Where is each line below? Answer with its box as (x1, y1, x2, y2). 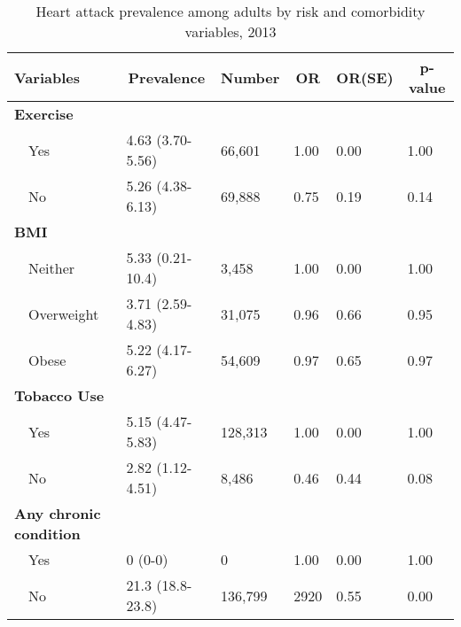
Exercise (14, 104, 74, 124)
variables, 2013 (184, 21, 277, 42)
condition (14, 523, 81, 544)
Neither (28, 257, 75, 278)
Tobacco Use (14, 385, 105, 406)
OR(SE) (336, 66, 394, 88)
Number (221, 66, 280, 88)
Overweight (28, 303, 99, 324)
